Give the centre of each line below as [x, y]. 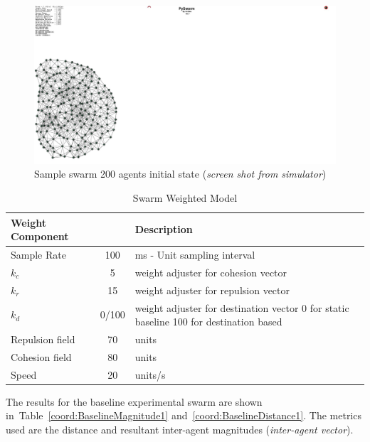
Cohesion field [41, 356]
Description [164, 229]
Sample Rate [38, 254]
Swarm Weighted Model [185, 197]
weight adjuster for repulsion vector [212, 290]
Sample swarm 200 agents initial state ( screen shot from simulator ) [180, 174]
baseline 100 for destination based [208, 322]
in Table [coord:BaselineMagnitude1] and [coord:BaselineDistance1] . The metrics [184, 415]
